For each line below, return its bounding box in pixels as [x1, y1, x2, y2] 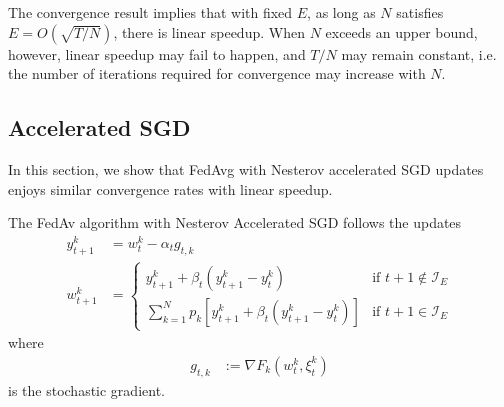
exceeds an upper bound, [325, 21, 478, 42]
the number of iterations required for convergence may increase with [8, 63, 426, 84]
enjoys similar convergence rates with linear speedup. [8, 178, 333, 199]
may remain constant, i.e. [341, 43, 497, 64]
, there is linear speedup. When [113, 21, 305, 42]
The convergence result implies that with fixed [8, 2, 293, 22]
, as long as [307, 2, 376, 22]
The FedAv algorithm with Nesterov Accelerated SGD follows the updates [8, 212, 462, 233]
